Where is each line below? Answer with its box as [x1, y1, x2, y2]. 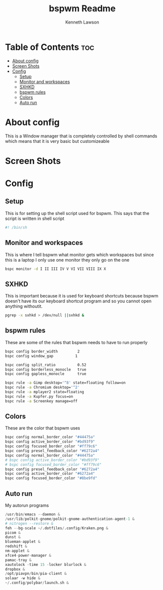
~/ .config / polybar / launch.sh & [5, 580, 69, 586]
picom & [5, 530, 21, 535]
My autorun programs [5, 503, 49, 508]
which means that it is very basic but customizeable [5, 138, 110, 144]
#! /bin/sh [5, 225, 27, 230]
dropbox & [5, 566, 25, 572]
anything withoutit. [5, 303, 43, 309]
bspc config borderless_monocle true [5, 367, 87, 372]
